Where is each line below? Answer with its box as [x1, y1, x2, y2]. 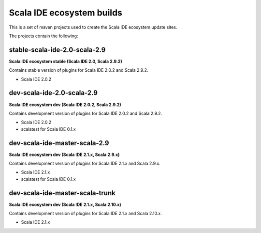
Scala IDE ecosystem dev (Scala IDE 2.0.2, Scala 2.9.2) [9, 102, 121, 108]
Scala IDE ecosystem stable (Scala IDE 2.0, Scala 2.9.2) [9, 58, 123, 64]
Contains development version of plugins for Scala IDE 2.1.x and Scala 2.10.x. [9, 211, 162, 217]
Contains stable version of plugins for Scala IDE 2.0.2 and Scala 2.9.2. [9, 67, 148, 73]
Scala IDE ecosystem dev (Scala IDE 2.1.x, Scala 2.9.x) [9, 152, 120, 157]
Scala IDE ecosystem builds [9, 7, 123, 18]
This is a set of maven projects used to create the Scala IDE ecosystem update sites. [9, 24, 177, 30]
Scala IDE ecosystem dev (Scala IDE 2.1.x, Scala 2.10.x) [9, 202, 122, 207]
